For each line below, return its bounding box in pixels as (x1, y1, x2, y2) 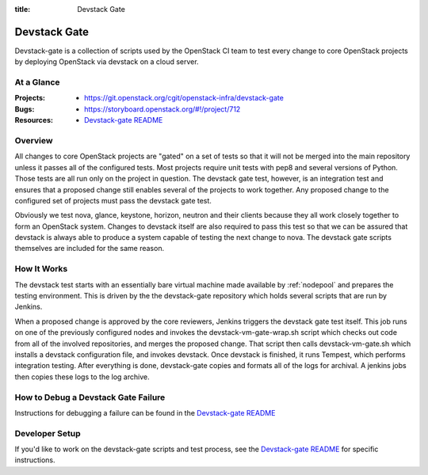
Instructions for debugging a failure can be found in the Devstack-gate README (14, 408, 276, 417)
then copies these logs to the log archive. (14, 372, 150, 382)
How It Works (14, 264, 68, 275)
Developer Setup (14, 427, 81, 439)
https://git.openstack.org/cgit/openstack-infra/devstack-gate (84, 93, 285, 103)
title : (14, 5, 31, 13)
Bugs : (14, 104, 35, 114)
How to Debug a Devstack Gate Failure (14, 392, 166, 403)
